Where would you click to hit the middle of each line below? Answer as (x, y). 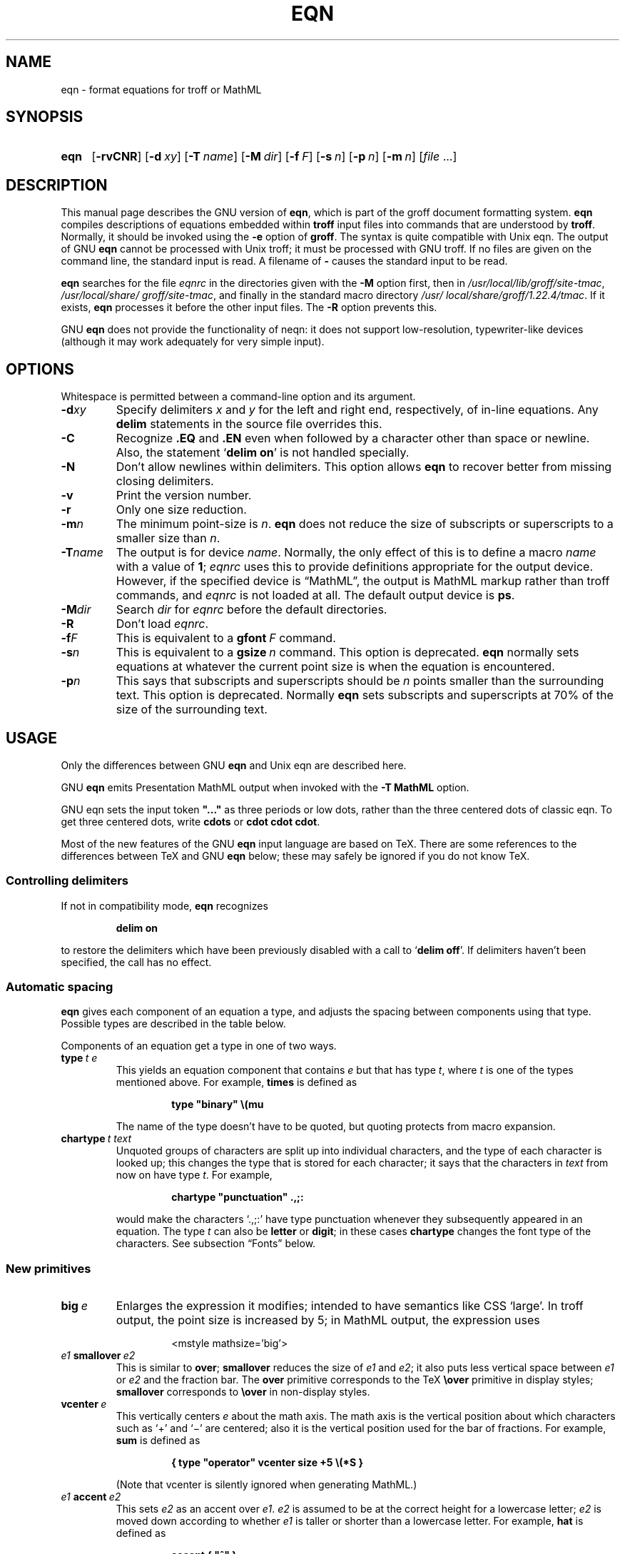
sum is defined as (158, 1441)
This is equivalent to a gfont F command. (226, 638)
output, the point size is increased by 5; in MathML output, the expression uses (328, 1320)
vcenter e (84, 1404)
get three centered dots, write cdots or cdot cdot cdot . (190, 821)
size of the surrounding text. (192, 710)
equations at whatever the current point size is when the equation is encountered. (335, 667)
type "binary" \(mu (218, 1104)
